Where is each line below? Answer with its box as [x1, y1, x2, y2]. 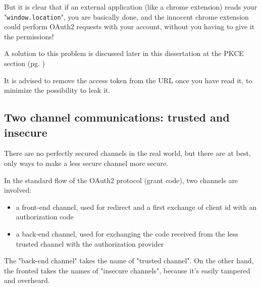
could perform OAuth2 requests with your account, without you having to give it [4, 21, 255, 32]
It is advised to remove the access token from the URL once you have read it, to [4, 75, 252, 85]
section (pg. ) [4, 58, 45, 69]
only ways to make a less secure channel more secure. [4, 158, 169, 168]
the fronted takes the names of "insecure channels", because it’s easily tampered [4, 265, 250, 275]
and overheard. [4, 275, 50, 285]
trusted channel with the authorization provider [16, 238, 164, 249]
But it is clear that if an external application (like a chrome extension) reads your [4, 2, 257, 12]
